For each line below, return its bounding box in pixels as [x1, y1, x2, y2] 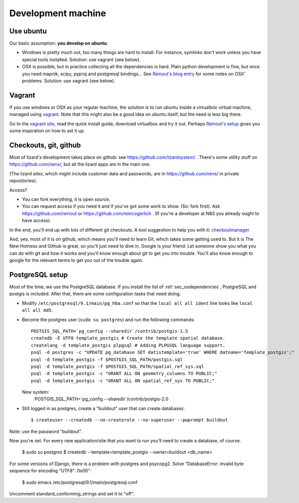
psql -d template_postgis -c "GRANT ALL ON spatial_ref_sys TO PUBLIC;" [31, 378, 215, 384]
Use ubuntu [9, 27, 47, 35]
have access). [22, 217, 52, 223]
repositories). [9, 177, 37, 184]
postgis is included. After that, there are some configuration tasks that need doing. [9, 291, 181, 297]
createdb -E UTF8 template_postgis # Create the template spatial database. [31, 335, 226, 341]
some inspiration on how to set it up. [9, 128, 85, 134]
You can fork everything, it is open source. [22, 196, 111, 202]
